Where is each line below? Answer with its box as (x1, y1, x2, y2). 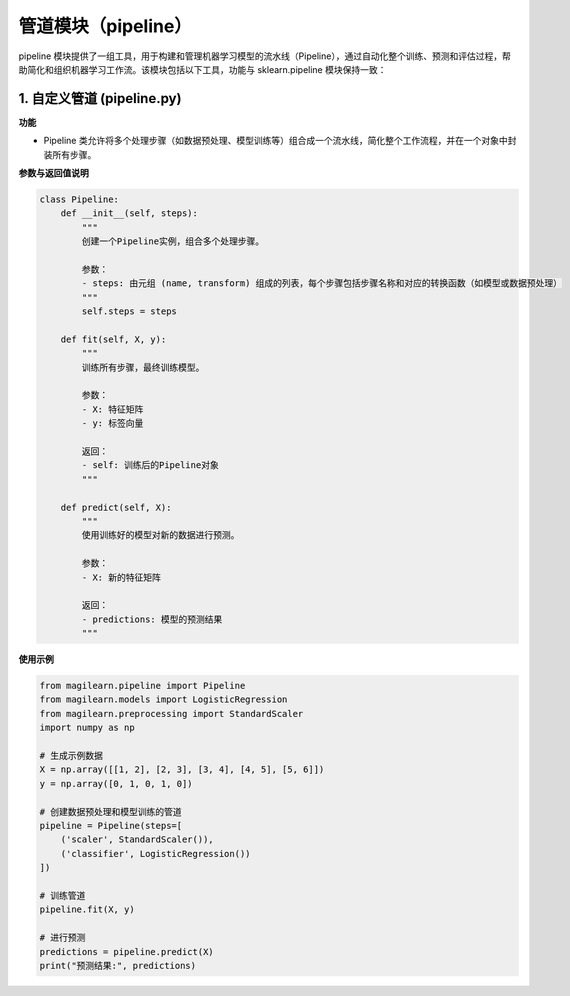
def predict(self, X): (60, 501, 172, 513)
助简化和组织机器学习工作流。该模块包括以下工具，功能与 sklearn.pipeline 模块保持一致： (18, 63, 387, 75)
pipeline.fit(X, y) (39, 904, 135, 915)
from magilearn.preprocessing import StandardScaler (39, 708, 304, 719)
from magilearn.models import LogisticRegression (39, 694, 288, 705)
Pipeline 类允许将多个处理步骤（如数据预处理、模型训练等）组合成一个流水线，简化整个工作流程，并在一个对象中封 (43, 135, 517, 147)
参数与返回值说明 (18, 167, 89, 179)
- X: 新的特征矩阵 (81, 571, 162, 583)
